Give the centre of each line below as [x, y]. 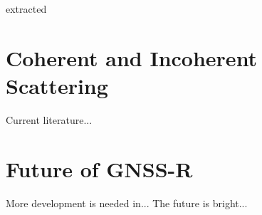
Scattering [57, 85]
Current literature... [49, 119]
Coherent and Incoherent [132, 57]
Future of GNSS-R [99, 168]
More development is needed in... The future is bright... [127, 203]
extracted [26, 9]
